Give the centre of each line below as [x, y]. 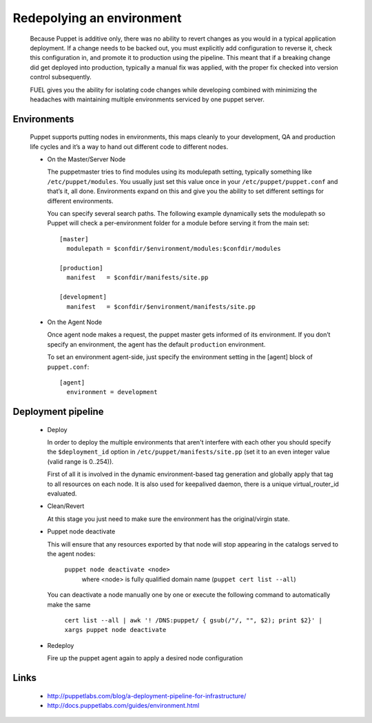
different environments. [80, 201]
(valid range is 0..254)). [80, 461]
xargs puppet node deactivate [115, 630]
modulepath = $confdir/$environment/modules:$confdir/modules [174, 249]
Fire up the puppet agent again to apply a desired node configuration [145, 658]
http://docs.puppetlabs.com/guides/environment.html [123, 705]
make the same [69, 604]
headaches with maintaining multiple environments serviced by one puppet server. [147, 99]
